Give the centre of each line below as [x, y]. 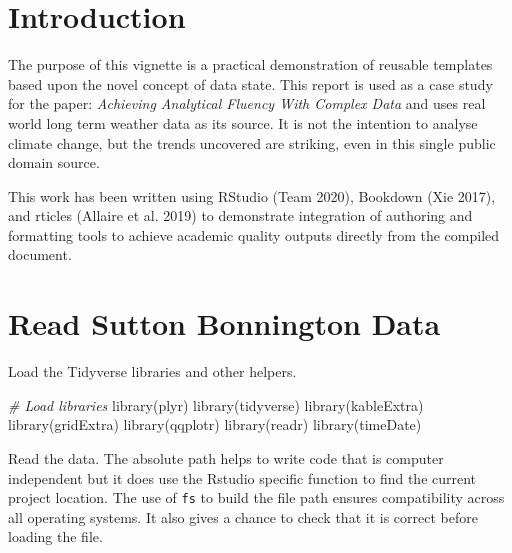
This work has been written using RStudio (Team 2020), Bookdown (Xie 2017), [252, 195]
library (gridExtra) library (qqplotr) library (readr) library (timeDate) [215, 424]
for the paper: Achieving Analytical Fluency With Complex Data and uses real [247, 103]
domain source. [54, 162]
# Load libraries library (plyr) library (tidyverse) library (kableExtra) [216, 404]
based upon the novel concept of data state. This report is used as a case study [250, 83]
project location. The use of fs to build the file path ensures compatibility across [256, 497]
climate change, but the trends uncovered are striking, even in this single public [252, 142]
